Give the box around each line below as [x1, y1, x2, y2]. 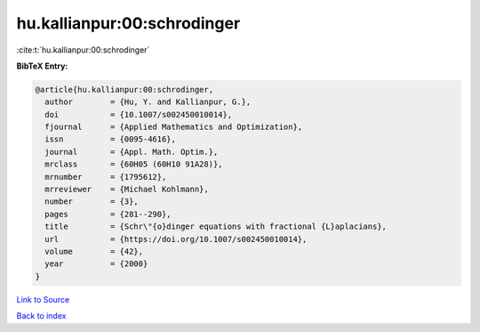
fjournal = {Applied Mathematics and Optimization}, [44, 122, 303, 133]
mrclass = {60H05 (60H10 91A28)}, [44, 159, 223, 169]
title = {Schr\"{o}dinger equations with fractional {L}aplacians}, [44, 222, 387, 231]
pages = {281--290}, [44, 209, 172, 219]
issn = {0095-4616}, [44, 134, 177, 144]
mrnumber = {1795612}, [44, 172, 167, 182]
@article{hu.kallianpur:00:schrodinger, [35, 85, 213, 94]
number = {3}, [44, 197, 140, 206]
